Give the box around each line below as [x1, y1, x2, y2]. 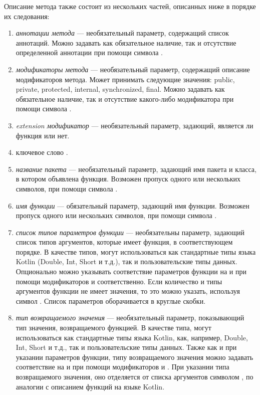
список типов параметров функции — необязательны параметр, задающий [16, 227, 245, 237]
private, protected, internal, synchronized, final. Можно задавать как [16, 84, 225, 94]
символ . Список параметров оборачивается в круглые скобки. [16, 295, 206, 306]
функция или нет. [16, 130, 70, 140]
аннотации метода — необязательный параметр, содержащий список [16, 28, 229, 38]
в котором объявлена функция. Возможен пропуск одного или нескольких [16, 173, 241, 184]
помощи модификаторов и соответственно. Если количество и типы [16, 276, 222, 286]
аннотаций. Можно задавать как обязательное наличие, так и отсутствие [16, 37, 236, 48]
